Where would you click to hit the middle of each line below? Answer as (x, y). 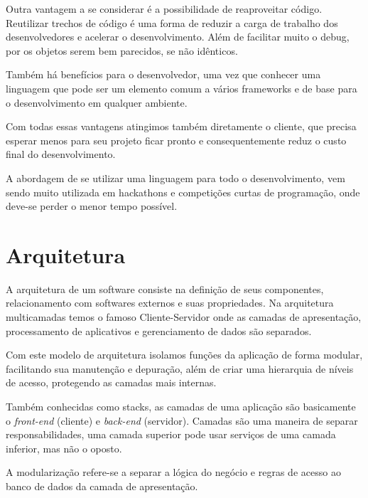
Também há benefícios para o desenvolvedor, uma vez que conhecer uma (163, 74)
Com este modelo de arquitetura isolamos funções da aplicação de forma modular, (184, 355)
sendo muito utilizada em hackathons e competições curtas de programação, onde (183, 192)
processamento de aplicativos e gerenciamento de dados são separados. (159, 330)
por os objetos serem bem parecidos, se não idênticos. (122, 50)
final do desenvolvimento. (61, 154)
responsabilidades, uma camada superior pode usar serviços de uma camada (171, 434)
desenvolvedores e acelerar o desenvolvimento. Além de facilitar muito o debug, (178, 37)
